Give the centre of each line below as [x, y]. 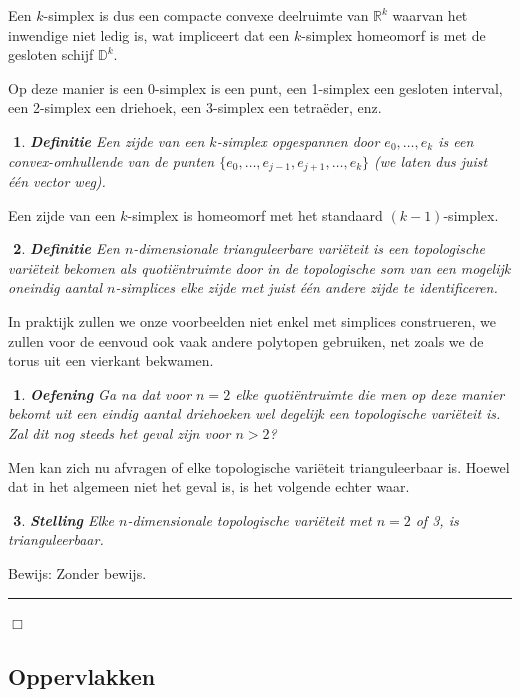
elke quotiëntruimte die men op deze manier [370, 393]
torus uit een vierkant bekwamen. [111, 360]
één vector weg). [57, 181]
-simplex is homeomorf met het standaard [255, 214]
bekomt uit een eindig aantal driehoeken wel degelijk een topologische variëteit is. [254, 413]
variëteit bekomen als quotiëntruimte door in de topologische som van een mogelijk [259, 267]
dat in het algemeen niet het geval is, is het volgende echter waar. [209, 486]
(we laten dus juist [431, 160]
